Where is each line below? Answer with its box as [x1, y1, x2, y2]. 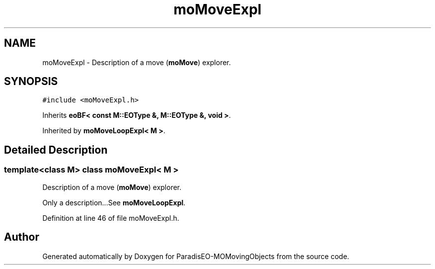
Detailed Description [4, 143, 108, 156]
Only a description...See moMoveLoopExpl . [42, 198, 186, 207]
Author [4, 231, 39, 244]
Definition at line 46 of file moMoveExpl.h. [42, 213, 179, 222]
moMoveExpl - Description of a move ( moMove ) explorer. [42, 58, 231, 67]
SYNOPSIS [4, 75, 58, 88]
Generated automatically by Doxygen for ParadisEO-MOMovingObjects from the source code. [42, 252, 350, 261]
